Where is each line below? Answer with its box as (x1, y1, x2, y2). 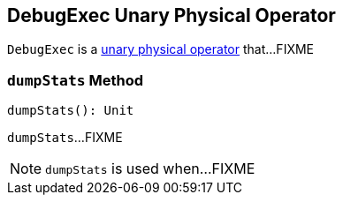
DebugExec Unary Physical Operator (7, 4, 336, 26)
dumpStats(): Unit (7, 103, 134, 118)
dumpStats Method (7, 71, 144, 89)
